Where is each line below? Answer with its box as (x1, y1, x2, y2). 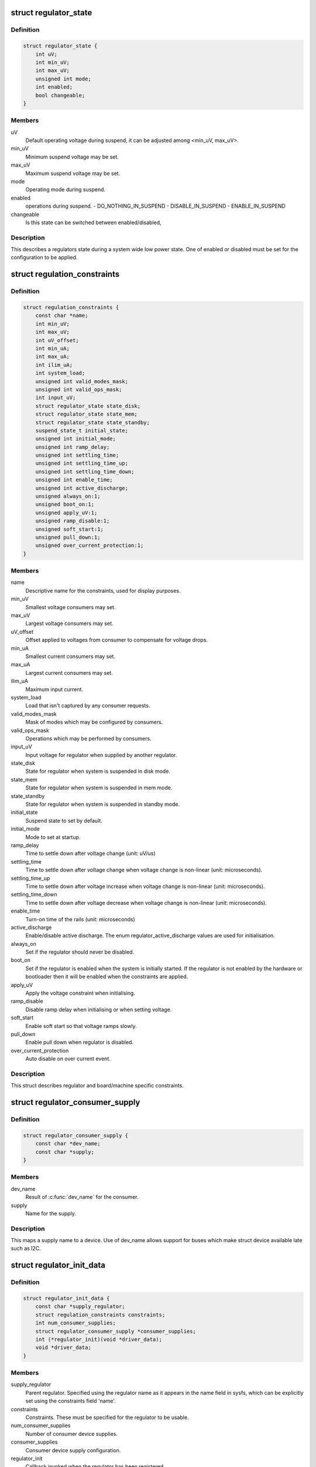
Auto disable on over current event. (25, 1055, 111, 1062)
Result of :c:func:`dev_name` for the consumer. (25, 1194, 139, 1201)
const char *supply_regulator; (35, 1303, 125, 1310)
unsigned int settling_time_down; (35, 468, 135, 475)
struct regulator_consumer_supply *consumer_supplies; (35, 1328, 196, 1334)
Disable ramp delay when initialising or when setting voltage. (25, 1006, 172, 1013)
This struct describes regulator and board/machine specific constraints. (11, 1082, 184, 1089)
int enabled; (35, 84, 73, 90)
